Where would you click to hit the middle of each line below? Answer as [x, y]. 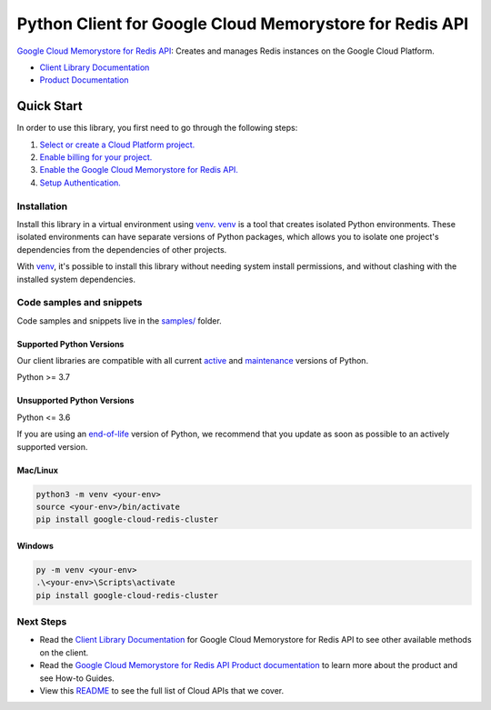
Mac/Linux [38, 470]
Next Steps [42, 622]
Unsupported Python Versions [75, 401]
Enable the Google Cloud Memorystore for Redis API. [139, 170]
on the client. [64, 652]
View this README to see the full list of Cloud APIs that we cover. [162, 691]
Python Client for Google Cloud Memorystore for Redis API [243, 24]
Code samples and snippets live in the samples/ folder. [119, 320]
